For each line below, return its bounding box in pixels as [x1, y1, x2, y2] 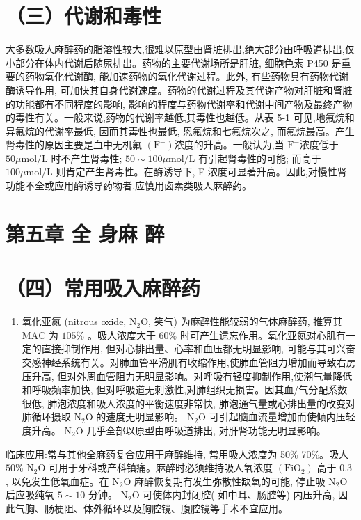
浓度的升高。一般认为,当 [174, 137, 284, 152]
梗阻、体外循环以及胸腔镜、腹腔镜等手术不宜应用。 [54, 501, 288, 515]
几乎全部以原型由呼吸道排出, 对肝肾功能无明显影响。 [86, 423, 326, 437]
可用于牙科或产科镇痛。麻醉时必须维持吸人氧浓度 [49, 460, 273, 475]
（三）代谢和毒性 [6, 1, 162, 30]
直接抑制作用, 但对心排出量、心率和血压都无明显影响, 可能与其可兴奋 [41, 341, 355, 356]
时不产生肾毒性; [51, 150, 122, 165]
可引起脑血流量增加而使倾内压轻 [209, 409, 355, 424]
